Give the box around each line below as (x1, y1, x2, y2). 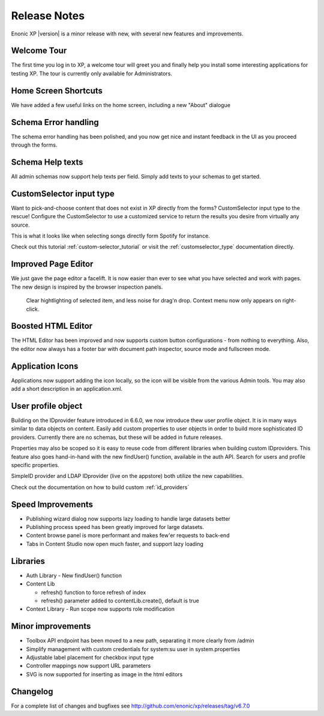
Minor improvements (11, 621, 91, 631)
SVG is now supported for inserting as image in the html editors (26, 670, 183, 678)
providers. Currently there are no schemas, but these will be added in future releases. (11, 433, 223, 441)
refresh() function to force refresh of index (41, 589, 146, 596)
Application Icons (11, 361, 79, 371)
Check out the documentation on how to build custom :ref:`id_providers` (11, 483, 190, 491)
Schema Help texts (11, 157, 83, 167)
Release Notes (11, 9, 85, 22)
